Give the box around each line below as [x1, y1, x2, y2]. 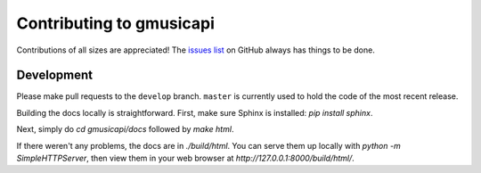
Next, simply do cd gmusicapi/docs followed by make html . [16, 124, 234, 135]
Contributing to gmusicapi [16, 13, 216, 33]
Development [16, 68, 94, 83]
